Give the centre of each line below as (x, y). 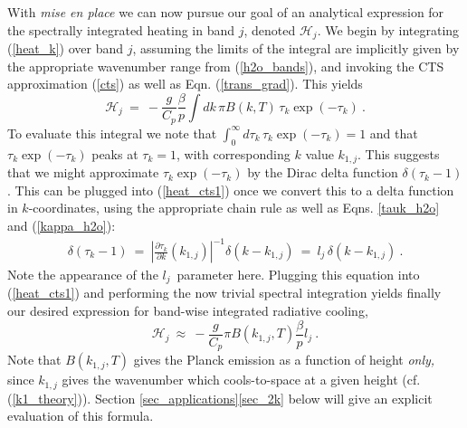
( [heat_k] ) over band (66, 48)
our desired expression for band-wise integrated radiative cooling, (188, 311)
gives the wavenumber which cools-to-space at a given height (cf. (241, 380)
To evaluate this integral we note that (112, 133)
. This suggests (398, 153)
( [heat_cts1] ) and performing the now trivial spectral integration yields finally (224, 293)
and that (394, 133)
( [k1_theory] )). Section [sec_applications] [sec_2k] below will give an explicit (220, 398)
